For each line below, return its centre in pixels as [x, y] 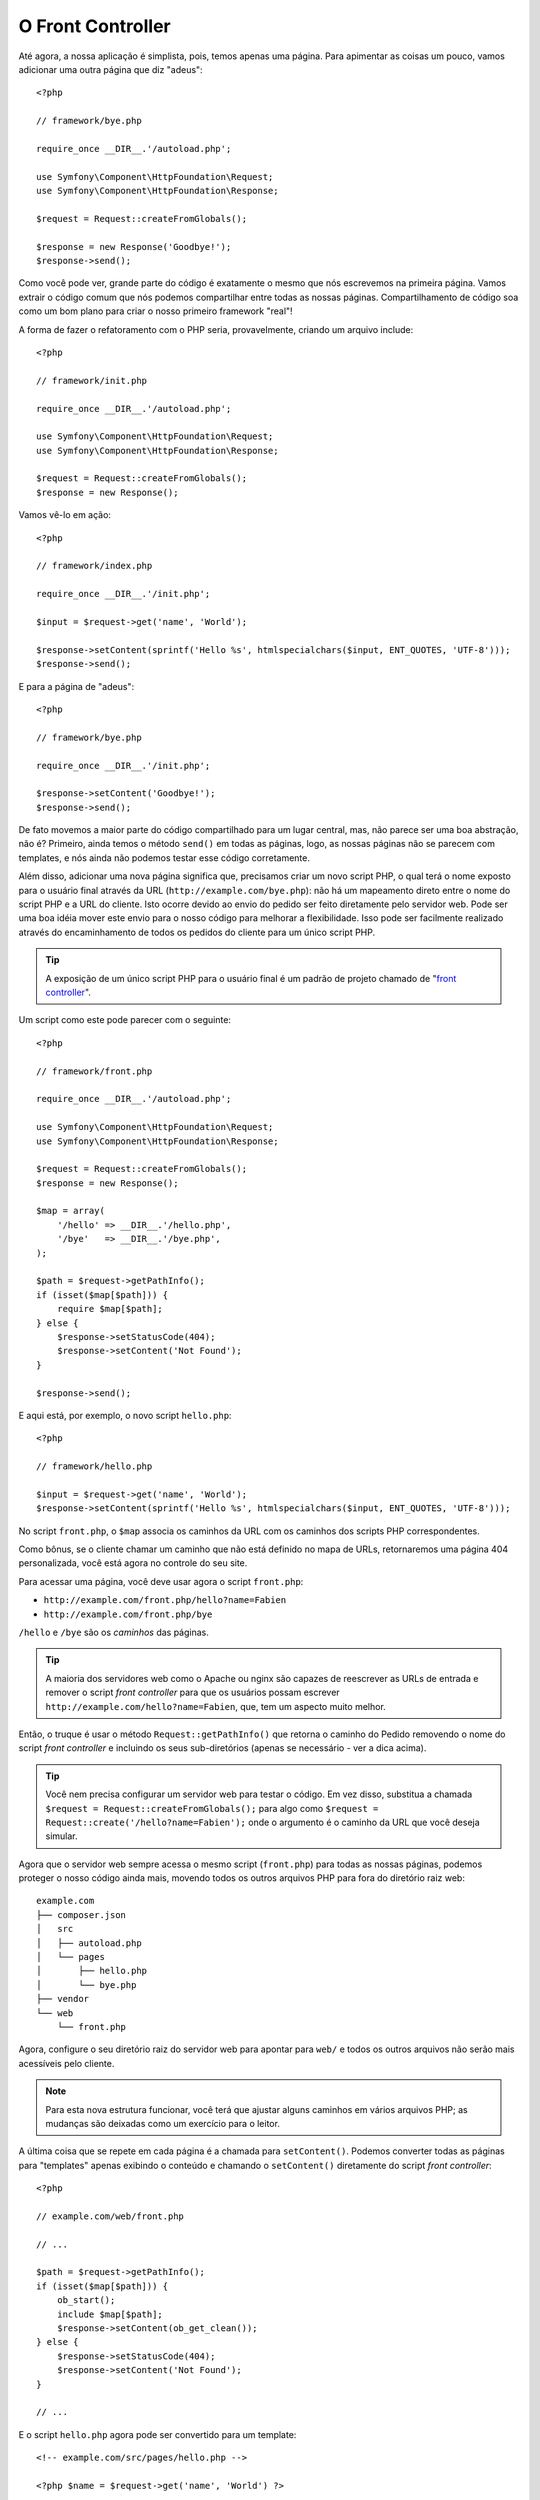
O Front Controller [95, 26]
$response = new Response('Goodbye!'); [134, 246]
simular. [62, 1836]
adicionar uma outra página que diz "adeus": [111, 69]
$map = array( [70, 1211]
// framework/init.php [92, 380]
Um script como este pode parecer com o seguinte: [125, 1020]
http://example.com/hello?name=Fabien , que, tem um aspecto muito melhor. [216, 1706]
